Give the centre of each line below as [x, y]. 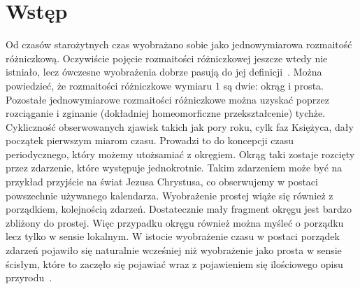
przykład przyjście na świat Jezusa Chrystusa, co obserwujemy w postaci [162, 182]
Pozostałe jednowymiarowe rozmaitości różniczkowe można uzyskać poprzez [167, 99]
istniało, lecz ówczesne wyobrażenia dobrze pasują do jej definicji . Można [164, 72]
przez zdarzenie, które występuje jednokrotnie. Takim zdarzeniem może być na [174, 168]
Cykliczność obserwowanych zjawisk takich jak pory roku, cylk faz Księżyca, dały [180, 126]
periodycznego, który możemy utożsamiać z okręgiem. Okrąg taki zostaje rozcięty [180, 154]
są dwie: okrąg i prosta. [273, 85]
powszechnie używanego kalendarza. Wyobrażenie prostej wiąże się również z [170, 195]
